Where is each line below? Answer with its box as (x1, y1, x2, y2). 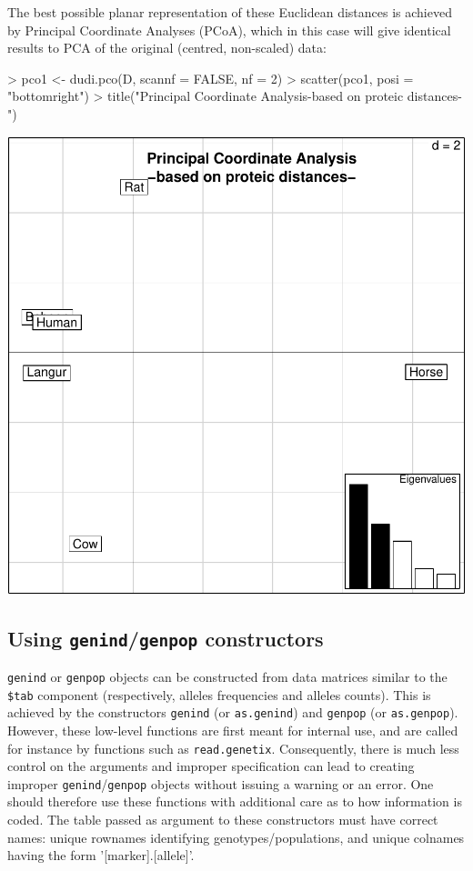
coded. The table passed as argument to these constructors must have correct (7, 810, 438, 828)
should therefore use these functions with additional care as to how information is (7, 792, 462, 811)
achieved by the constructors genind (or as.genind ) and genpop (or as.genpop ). (7, 703, 458, 722)
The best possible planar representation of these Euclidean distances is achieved (7, 3, 452, 21)
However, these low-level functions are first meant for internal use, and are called (7, 720, 458, 739)
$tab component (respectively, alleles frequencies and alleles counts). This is (7, 685, 431, 704)
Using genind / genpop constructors (7, 624, 324, 652)
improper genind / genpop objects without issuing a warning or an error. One (7, 774, 434, 793)
